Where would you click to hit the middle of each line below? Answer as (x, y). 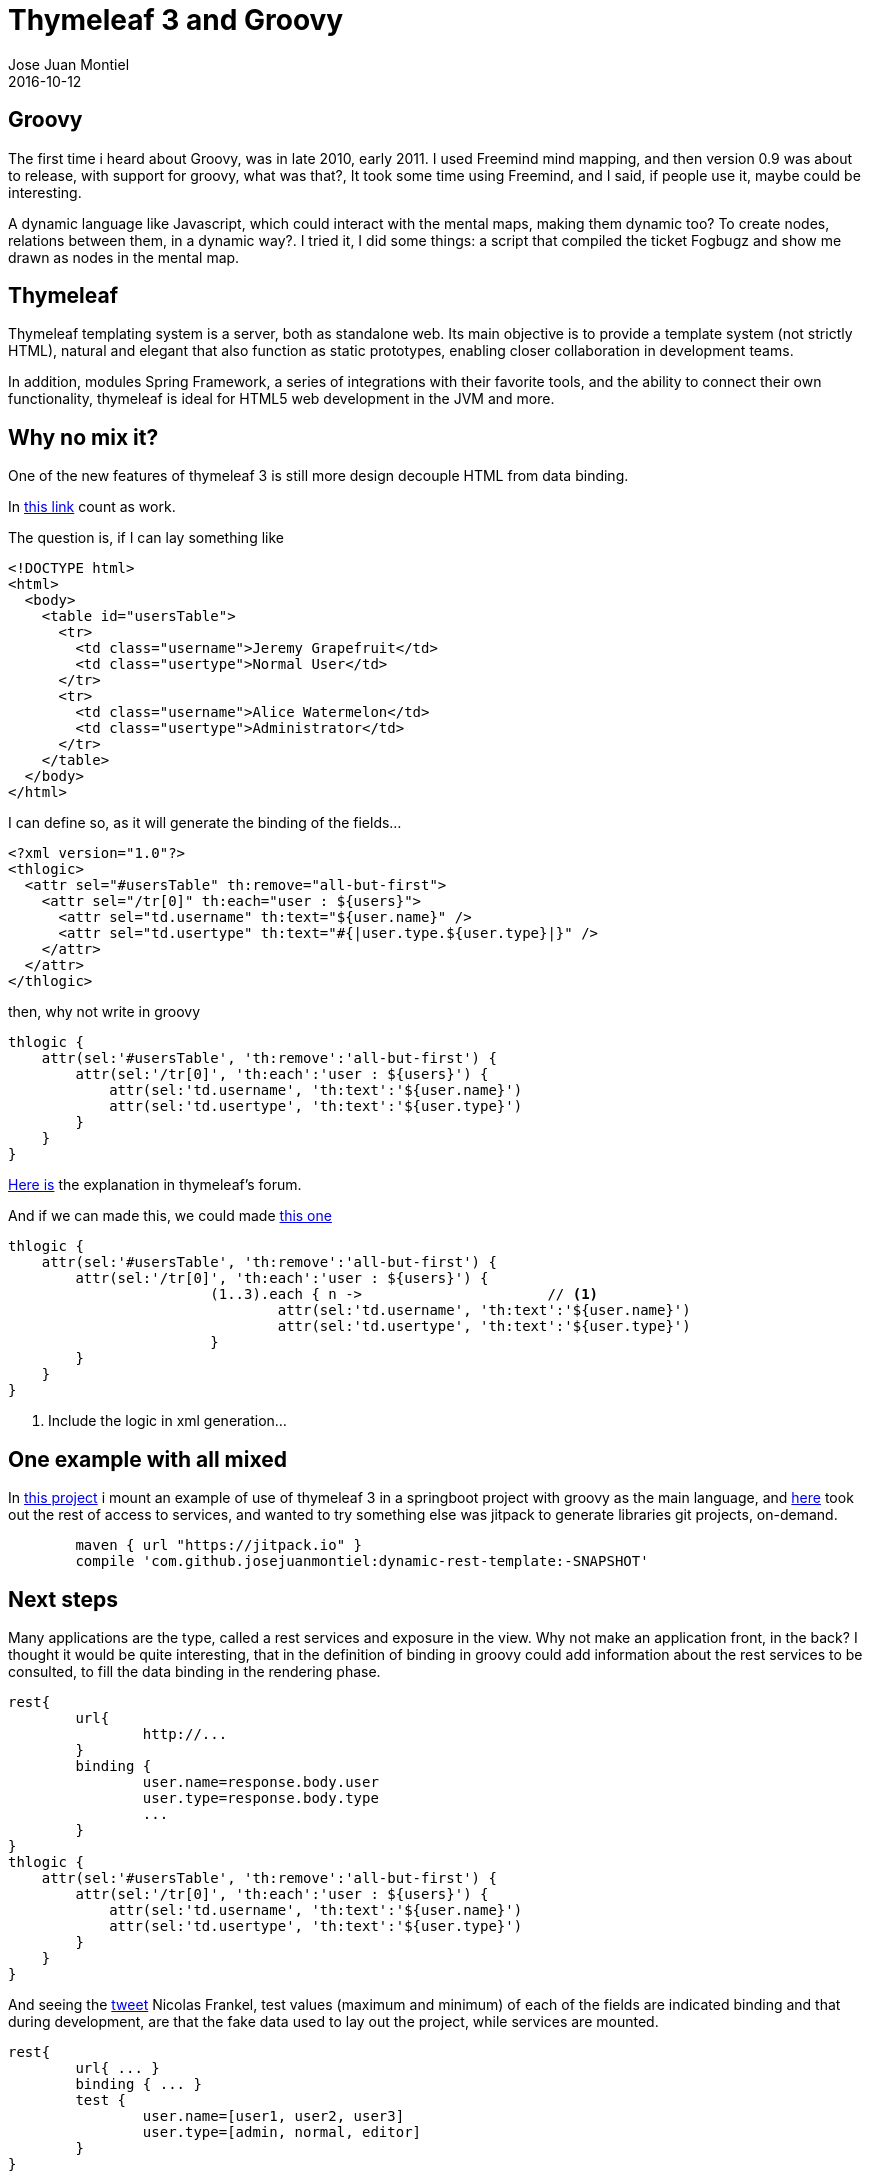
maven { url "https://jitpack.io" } (219, 1545)
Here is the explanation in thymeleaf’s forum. (155, 1185)
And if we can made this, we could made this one (170, 1216)
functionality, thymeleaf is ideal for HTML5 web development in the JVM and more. (281, 399)
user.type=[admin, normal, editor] (282, 2131)
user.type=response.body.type (260, 1797)
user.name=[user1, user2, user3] (273, 2115)
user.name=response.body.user (260, 1781)
